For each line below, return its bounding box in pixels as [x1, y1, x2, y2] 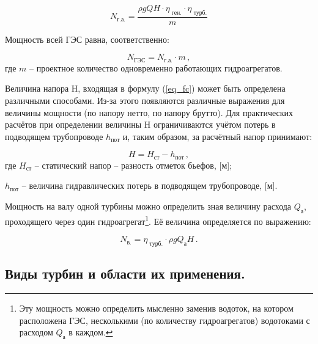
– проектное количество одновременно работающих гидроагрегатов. [29, 61, 283, 74]
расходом [19, 326, 53, 339]
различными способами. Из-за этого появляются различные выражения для [5, 94, 285, 107]
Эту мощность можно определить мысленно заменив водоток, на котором [19, 302, 294, 315]
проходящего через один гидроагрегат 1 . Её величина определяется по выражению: [5, 213, 311, 227]
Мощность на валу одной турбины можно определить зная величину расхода [5, 200, 292, 213]
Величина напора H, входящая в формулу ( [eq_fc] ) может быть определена [5, 82, 286, 95]
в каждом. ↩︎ [68, 326, 113, 339]
